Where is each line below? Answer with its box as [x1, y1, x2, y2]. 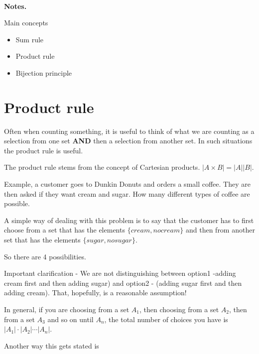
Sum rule [15, 34, 44, 44]
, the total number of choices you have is [104, 314, 228, 324]
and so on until [47, 314, 94, 324]
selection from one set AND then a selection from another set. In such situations [4, 135, 253, 146]
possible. [4, 198, 30, 209]
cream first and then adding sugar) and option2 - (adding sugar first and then [4, 277, 242, 288]
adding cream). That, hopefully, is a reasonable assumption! [4, 287, 187, 298]
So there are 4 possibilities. [4, 251, 86, 261]
